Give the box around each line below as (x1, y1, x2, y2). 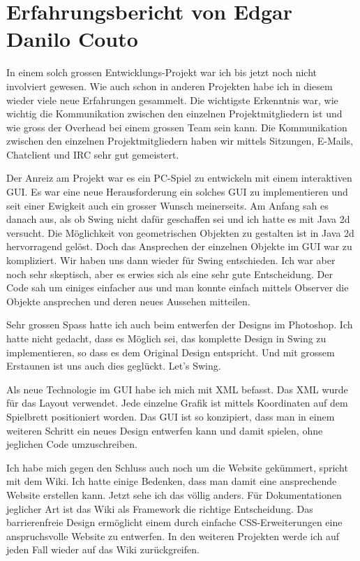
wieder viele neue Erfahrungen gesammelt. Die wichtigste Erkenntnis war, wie (6, 92, 338, 107)
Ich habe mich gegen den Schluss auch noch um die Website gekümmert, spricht (6, 460, 348, 474)
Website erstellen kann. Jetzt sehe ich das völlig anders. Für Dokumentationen (6, 487, 342, 502)
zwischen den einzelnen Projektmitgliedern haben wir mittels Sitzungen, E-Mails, (6, 133, 353, 148)
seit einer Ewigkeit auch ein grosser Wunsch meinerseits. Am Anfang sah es (6, 198, 329, 212)
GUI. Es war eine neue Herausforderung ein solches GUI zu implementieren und (6, 184, 348, 199)
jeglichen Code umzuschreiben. (6, 437, 137, 451)
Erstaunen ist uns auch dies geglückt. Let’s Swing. (6, 358, 221, 373)
